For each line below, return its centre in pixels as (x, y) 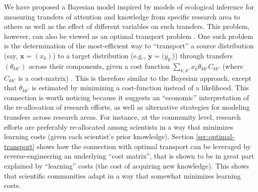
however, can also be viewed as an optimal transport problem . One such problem (129, 36)
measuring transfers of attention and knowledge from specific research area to (122, 16)
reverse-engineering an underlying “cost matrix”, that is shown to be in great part (129, 156)
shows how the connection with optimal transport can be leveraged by (144, 146)
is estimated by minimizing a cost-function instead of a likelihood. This (140, 88)
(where (233, 66)
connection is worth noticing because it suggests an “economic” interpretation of (127, 97)
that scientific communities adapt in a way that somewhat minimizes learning (123, 175)
